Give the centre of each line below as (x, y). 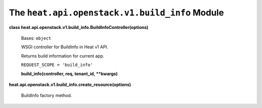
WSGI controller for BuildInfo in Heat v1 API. (65, 47)
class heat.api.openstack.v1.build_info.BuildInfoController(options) (79, 27)
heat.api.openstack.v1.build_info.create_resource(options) (70, 84)
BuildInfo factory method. (47, 95)
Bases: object (36, 38)
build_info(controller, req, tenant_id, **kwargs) (69, 74)
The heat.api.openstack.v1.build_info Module (116, 13)
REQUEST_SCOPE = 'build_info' (57, 65)
